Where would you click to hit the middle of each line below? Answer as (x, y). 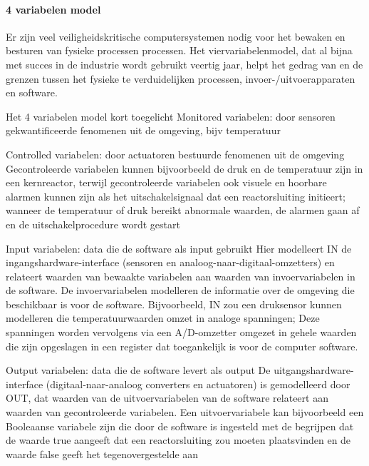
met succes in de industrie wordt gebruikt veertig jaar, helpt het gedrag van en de (184, 64)
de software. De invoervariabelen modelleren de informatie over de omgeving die (180, 290)
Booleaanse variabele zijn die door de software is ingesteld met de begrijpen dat (180, 426)
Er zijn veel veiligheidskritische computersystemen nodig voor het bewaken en (176, 36)
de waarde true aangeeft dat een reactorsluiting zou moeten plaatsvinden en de (178, 440)
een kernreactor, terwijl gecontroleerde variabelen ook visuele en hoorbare (166, 182)
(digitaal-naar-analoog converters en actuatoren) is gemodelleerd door (198, 384)
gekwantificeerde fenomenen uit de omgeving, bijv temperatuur (143, 130)
